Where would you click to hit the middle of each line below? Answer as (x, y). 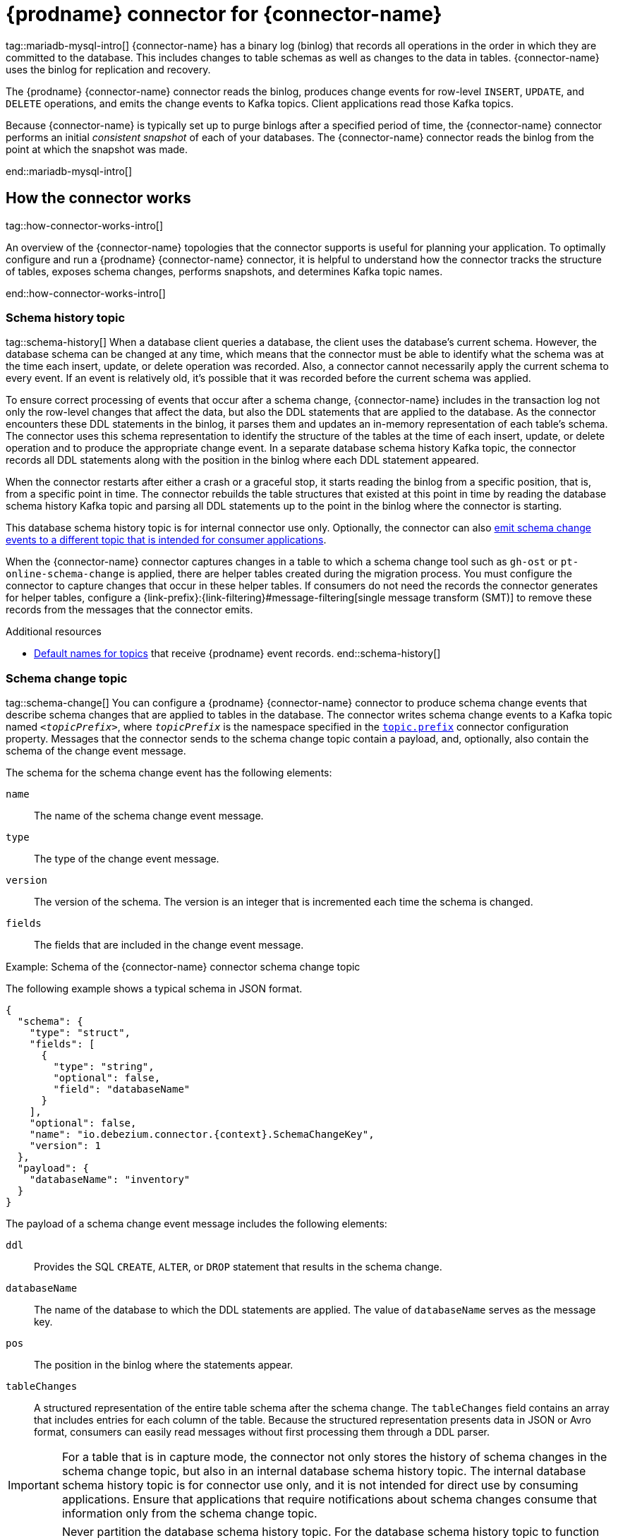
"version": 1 (65, 1146)
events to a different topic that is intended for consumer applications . (166, 540)
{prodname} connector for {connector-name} (224, 14)
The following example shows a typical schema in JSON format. (154, 989)
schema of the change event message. (96, 751)
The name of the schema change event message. (149, 816)
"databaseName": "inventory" (110, 1180)
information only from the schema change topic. (189, 1514)
